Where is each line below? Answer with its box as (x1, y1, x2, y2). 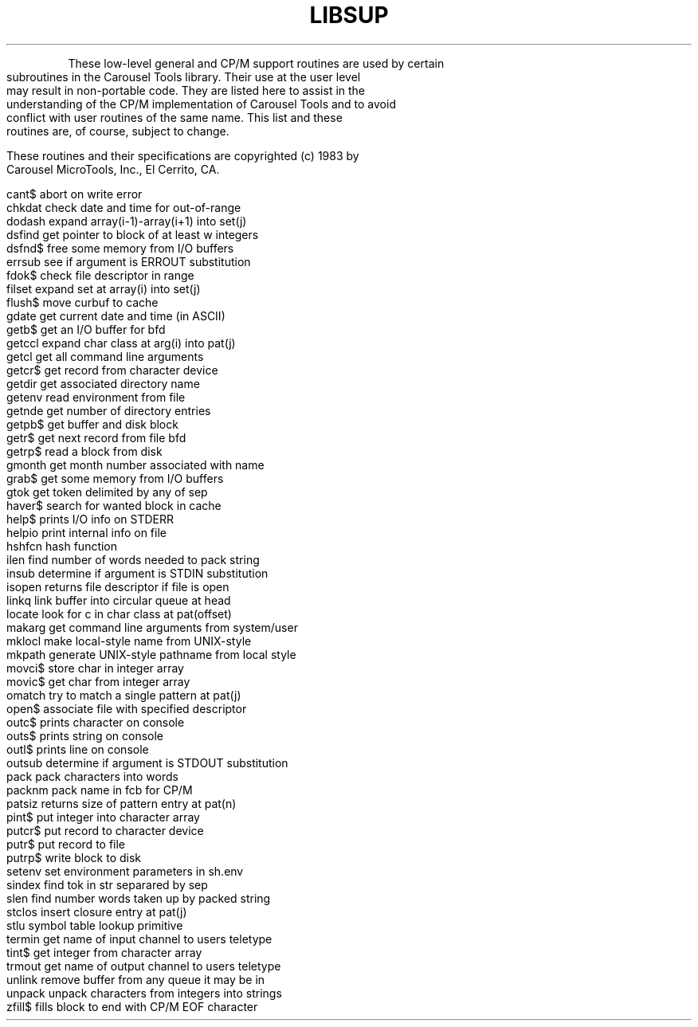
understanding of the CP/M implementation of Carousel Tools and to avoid (6, 96, 396, 111)
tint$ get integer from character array (6, 945, 202, 959)
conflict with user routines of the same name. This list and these (6, 110, 343, 124)
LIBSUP (309, 2, 389, 29)
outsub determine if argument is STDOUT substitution (6, 755, 288, 770)
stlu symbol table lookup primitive (6, 918, 183, 932)
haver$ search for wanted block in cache (6, 498, 222, 512)
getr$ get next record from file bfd (6, 430, 186, 445)
